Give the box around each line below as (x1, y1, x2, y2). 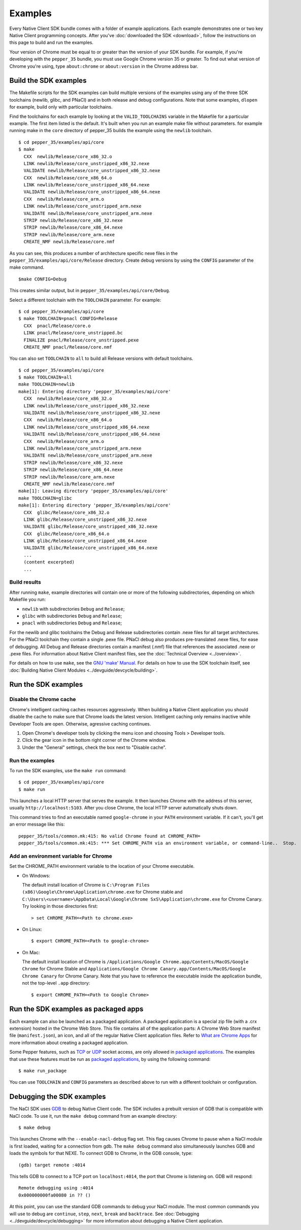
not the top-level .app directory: (22, 980, 90, 986)
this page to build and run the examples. (9, 40, 94, 46)
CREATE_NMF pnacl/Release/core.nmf (23, 344, 113, 350)
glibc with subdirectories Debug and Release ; (22, 613, 122, 619)
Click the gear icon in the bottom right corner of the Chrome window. (22, 737, 166, 743)
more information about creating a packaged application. (9, 1039, 129, 1046)
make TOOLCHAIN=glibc (18, 495, 72, 501)
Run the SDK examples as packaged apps (9, 1005, 144, 1014)
